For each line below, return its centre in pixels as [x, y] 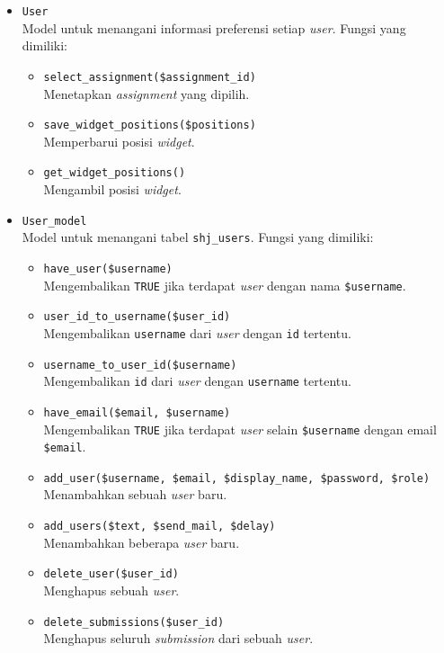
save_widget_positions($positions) [150, 125]
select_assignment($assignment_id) [150, 77]
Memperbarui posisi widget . [119, 141]
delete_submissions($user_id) [134, 622]
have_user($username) [108, 268]
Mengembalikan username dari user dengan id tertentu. [197, 332]
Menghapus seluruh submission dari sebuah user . [178, 638]
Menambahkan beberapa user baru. [142, 542]
